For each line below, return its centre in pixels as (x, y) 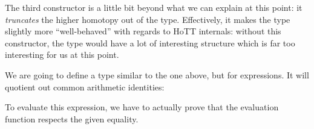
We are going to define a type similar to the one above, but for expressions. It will (157, 74)
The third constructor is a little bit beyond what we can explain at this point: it (154, 7)
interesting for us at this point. (62, 55)
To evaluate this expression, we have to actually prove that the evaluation (142, 107)
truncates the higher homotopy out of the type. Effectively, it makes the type (148, 19)
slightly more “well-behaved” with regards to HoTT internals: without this (143, 31)
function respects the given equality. (72, 118)
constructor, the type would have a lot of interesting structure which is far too (150, 42)
